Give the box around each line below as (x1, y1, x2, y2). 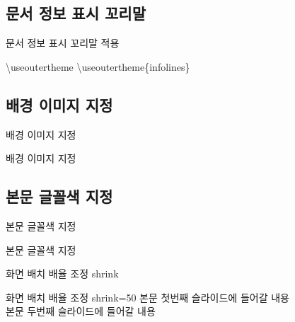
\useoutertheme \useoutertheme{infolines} (6, 59, 190, 74)
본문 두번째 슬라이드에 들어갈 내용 (6, 304, 156, 318)
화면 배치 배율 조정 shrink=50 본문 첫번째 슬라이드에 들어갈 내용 (6, 289, 289, 304)
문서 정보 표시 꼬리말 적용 (6, 35, 120, 50)
